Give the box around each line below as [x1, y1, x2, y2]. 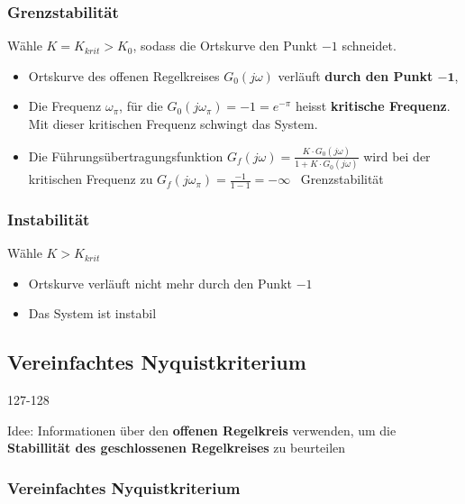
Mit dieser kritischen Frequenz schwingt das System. [28, 115, 318, 133]
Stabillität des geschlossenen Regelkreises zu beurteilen [7, 438, 346, 457]
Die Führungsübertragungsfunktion [28, 146, 223, 165]
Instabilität [7, 207, 90, 230]
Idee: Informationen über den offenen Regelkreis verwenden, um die [7, 420, 397, 439]
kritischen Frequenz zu [28, 170, 153, 188]
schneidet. [342, 36, 397, 55]
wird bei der [363, 146, 431, 165]
